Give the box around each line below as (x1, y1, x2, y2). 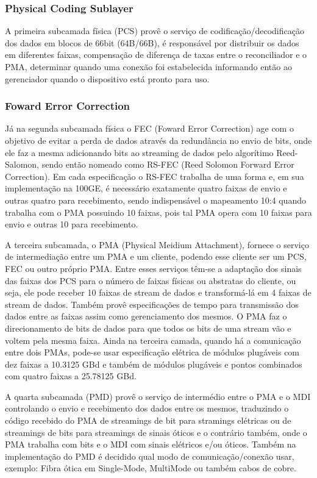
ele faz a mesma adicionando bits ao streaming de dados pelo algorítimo (5, 146, 274, 159)
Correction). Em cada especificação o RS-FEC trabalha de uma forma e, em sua (5, 169, 304, 182)
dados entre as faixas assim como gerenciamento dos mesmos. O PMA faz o (5, 310, 287, 323)
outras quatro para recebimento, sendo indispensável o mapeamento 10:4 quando (5, 193, 306, 206)
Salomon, (5, 158, 40, 171)
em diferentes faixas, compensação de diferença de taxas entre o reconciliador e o (5, 48, 307, 61)
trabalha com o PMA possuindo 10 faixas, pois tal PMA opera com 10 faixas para (5, 205, 312, 218)
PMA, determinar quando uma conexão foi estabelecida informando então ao (5, 60, 292, 73)
